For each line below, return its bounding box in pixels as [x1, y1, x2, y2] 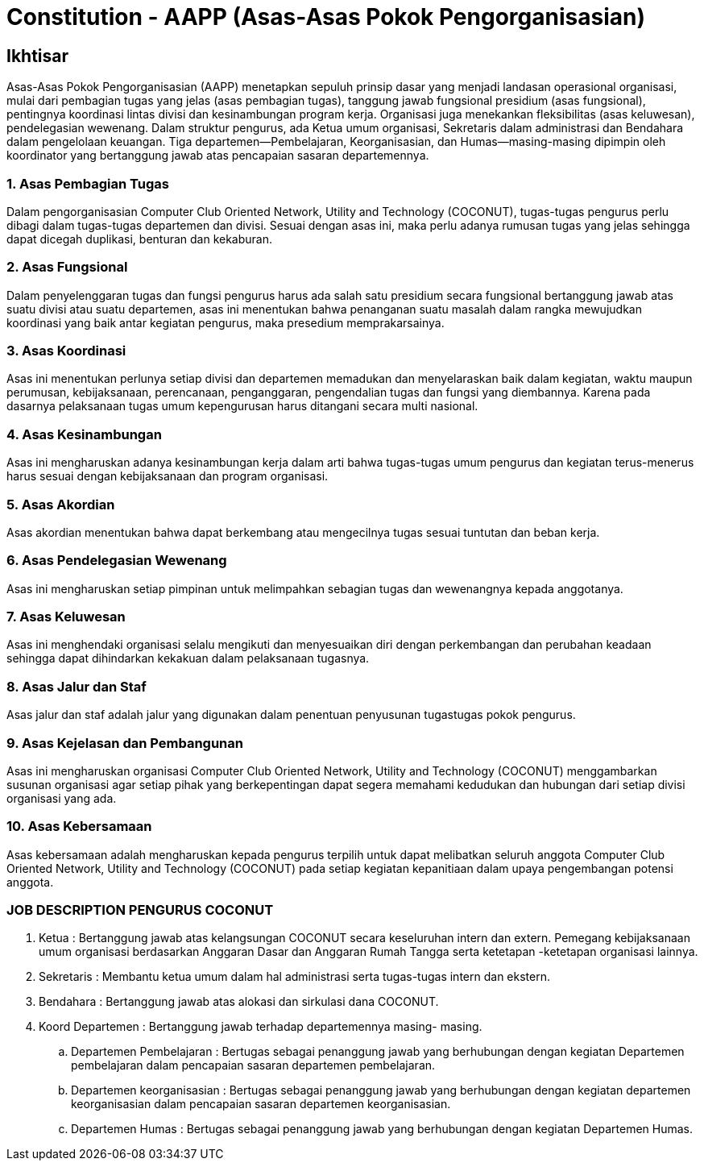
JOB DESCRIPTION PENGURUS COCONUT [6, 902, 274, 919]
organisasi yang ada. [6, 791, 117, 805]
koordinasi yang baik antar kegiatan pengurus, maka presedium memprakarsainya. [6, 315, 445, 330]
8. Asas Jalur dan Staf [6, 678, 147, 695]
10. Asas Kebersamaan [6, 818, 152, 835]
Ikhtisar [6, 45, 69, 66]
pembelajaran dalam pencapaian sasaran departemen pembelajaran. [71, 1058, 436, 1073]
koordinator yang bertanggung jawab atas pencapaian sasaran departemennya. [6, 148, 429, 163]
